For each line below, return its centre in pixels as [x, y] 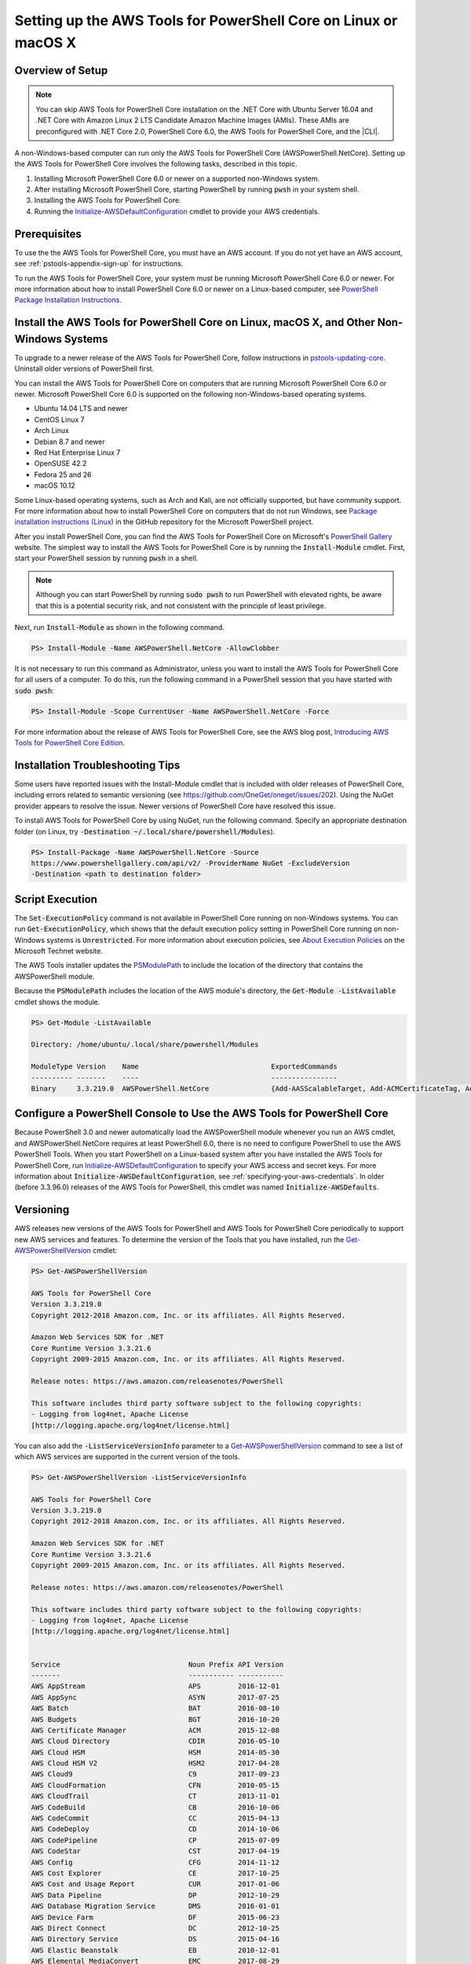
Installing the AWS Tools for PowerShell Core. [108, 200]
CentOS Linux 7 [60, 420]
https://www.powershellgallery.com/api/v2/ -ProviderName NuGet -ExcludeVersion [190, 863]
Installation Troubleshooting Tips [97, 765]
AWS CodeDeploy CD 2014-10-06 [155, 1829]
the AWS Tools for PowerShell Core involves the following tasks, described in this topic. [156, 164]
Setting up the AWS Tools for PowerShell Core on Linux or [206, 20]
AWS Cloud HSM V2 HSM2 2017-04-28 [155, 1763]
